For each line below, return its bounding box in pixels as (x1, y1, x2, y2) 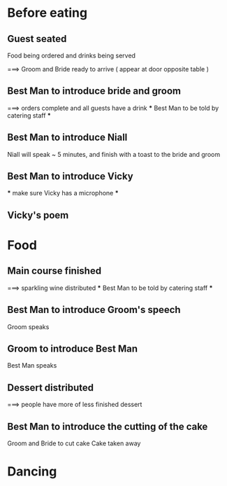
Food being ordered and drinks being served (7, 51, 136, 60)
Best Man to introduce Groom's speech (7, 304, 181, 316)
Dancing (7, 464, 57, 480)
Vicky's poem (7, 209, 69, 221)
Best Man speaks (7, 361, 57, 370)
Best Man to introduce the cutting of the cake (7, 420, 208, 432)
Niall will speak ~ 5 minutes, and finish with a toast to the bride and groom (7, 150, 221, 158)
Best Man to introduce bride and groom (7, 85, 182, 97)
